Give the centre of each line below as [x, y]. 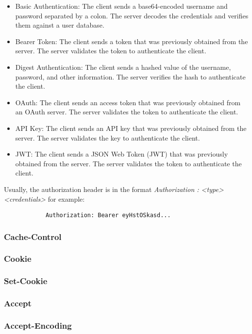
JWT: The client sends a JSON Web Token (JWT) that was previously [122, 154]
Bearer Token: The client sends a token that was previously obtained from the [132, 41]
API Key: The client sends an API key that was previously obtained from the [131, 128]
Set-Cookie [26, 281]
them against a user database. [60, 25]
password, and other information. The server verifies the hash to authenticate [130, 76]
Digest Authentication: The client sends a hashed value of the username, [123, 67]
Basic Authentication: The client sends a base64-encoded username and [121, 6]
